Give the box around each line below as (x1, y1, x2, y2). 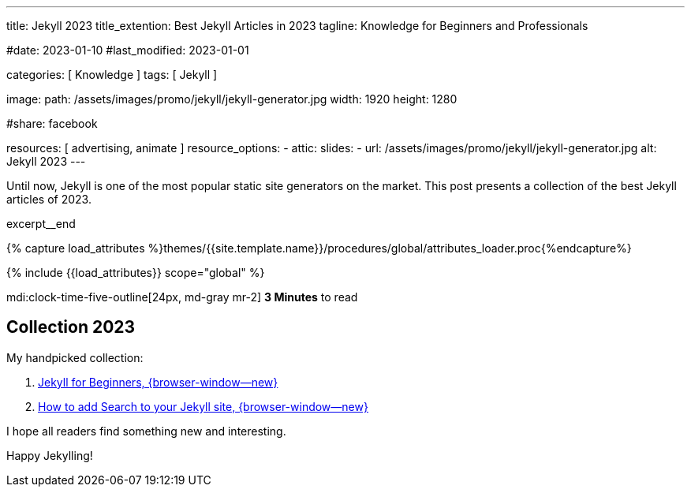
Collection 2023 (6, 317, 136, 338)
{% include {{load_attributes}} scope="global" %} (6, 266, 265, 279)
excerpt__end (6, 217, 76, 230)
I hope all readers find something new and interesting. (6, 424, 286, 438)
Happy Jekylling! (6, 448, 93, 462)
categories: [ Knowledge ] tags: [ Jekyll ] (6, 68, 218, 81)
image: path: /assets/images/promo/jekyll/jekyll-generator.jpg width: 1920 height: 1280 (6, 92, 458, 106)
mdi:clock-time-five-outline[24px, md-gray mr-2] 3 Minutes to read (6, 290, 358, 304)
